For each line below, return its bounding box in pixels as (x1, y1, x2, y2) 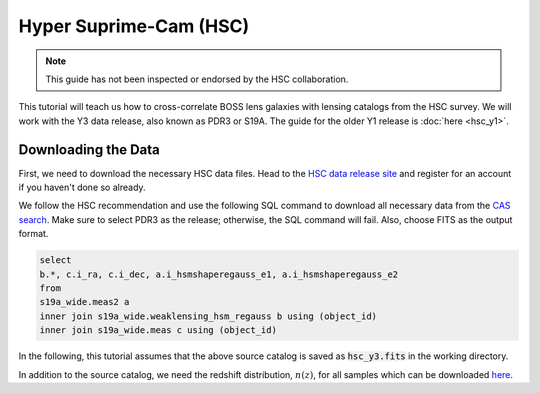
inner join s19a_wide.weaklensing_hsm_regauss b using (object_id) (39, 310, 378, 322)
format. (18, 228, 49, 240)
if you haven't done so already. (18, 181, 146, 194)
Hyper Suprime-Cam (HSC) (18, 15, 250, 37)
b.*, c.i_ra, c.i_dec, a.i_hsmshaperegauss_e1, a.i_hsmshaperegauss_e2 (39, 268, 399, 280)
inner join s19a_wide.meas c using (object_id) (39, 325, 277, 336)
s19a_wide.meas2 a (39, 296, 130, 308)
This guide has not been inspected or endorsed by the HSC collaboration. (45, 73, 349, 85)
